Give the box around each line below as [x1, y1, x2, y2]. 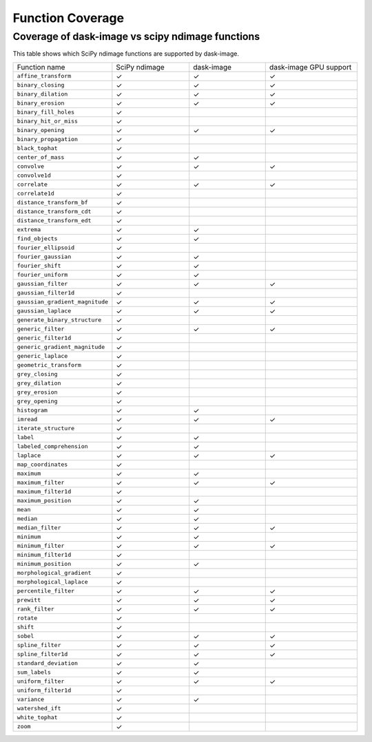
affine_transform [17, 72, 72, 80]
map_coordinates [17, 461, 68, 468]
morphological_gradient [17, 569, 92, 577]
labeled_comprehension [17, 443, 89, 450]
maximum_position [17, 497, 72, 505]
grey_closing [17, 370, 58, 378]
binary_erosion [17, 100, 65, 107]
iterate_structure [17, 425, 75, 432]
